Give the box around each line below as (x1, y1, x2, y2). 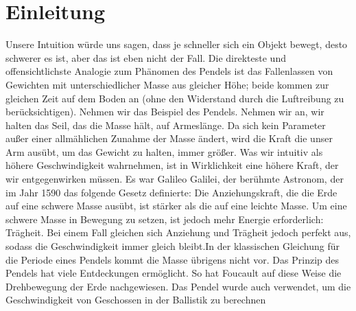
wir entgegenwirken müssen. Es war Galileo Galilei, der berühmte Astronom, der (5, 172, 344, 186)
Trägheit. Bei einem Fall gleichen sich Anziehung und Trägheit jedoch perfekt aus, (5, 225, 351, 240)
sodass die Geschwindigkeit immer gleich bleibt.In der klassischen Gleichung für (5, 239, 340, 253)
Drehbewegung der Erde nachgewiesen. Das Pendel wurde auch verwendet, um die (5, 279, 351, 293)
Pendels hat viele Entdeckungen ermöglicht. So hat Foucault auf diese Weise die (5, 266, 342, 280)
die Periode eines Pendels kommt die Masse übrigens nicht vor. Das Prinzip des (5, 252, 339, 266)
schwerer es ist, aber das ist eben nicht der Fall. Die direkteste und (5, 50, 286, 65)
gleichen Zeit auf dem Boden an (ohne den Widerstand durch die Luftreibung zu (5, 91, 344, 105)
